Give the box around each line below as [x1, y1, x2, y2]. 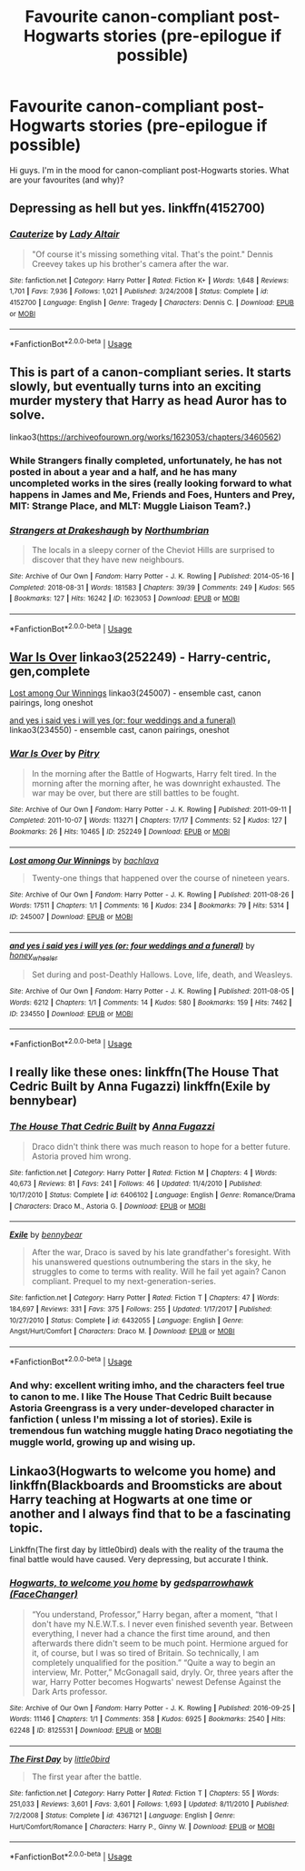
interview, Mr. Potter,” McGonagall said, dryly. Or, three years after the [31, 1667, 293, 1678]
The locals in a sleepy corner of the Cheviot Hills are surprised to [31, 544, 275, 555]
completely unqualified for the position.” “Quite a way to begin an [31, 1657, 276, 1668]
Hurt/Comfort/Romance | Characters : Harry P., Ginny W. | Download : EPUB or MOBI [9, 1822, 275, 1831]
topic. [9, 1520, 44, 1536]
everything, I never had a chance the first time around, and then [31, 1628, 271, 1638]
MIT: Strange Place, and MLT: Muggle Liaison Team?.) [9, 500, 251, 512]
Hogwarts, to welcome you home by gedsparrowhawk [9, 1577, 254, 1589]
